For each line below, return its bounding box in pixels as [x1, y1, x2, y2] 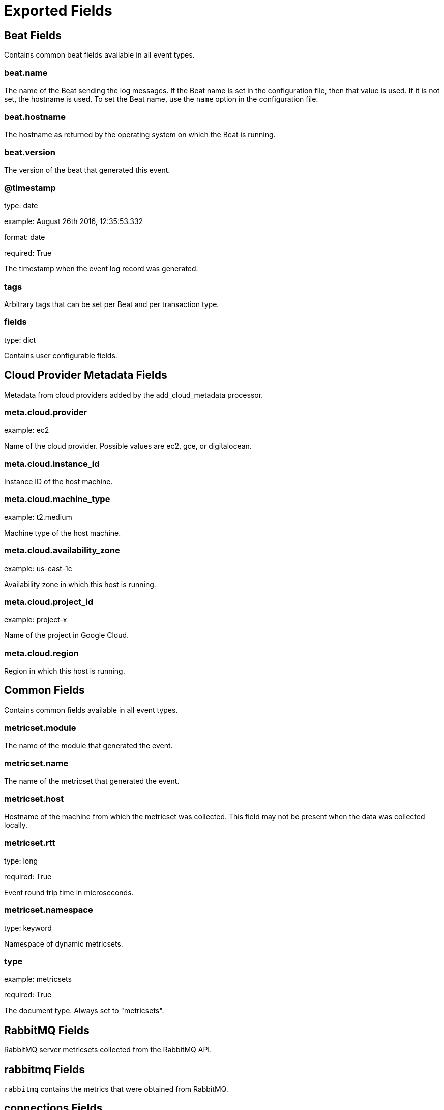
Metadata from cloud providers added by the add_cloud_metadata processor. [4, 390, 263, 399]
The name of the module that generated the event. [4, 741, 173, 750]
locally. [4, 821, 27, 830]
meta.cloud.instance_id [4, 458, 100, 469]
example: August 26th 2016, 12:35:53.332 [4, 217, 143, 226]
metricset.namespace [4, 905, 93, 915]
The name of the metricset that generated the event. [4, 776, 180, 786]
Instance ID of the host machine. [4, 477, 113, 486]
